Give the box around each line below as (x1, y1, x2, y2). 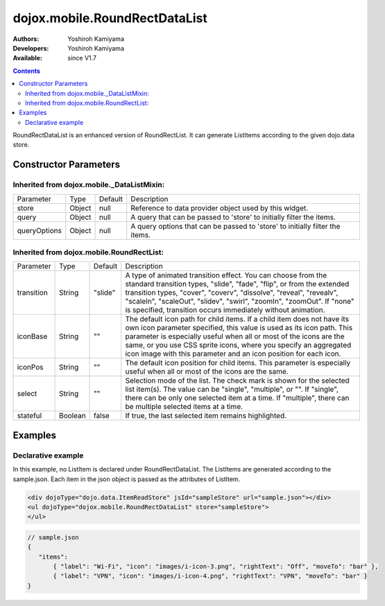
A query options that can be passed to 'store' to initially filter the (130, 221, 341, 231)
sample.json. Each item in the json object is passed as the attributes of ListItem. (12, 475, 241, 483)
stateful (17, 411, 42, 421)
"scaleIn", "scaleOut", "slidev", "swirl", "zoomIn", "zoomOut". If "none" (125, 297, 354, 306)
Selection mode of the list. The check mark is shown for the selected (125, 376, 350, 386)
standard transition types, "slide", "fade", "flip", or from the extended (125, 279, 350, 289)
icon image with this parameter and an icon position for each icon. (125, 349, 341, 358)
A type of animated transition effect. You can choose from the (125, 270, 327, 280)
